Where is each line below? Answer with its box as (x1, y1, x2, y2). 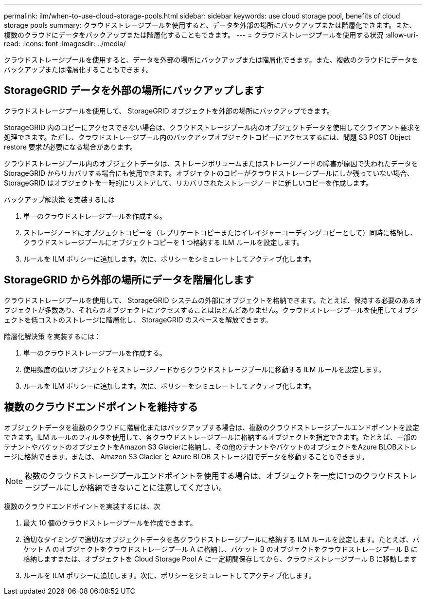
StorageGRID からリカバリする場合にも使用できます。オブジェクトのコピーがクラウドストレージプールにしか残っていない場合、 (4, 168, 414, 177)
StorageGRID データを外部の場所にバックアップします (4, 84, 264, 97)
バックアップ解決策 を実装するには (4, 195, 115, 204)
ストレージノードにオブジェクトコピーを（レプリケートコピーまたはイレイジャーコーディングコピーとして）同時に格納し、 (23, 228, 417, 237)
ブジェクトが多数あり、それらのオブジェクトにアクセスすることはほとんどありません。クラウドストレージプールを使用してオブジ (4, 305, 418, 314)
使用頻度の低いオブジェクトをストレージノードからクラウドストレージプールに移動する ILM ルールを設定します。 (23, 365, 385, 374)
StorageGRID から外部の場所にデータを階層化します (4, 274, 254, 286)
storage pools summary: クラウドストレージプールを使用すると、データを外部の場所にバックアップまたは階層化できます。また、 (4, 21, 416, 29)
